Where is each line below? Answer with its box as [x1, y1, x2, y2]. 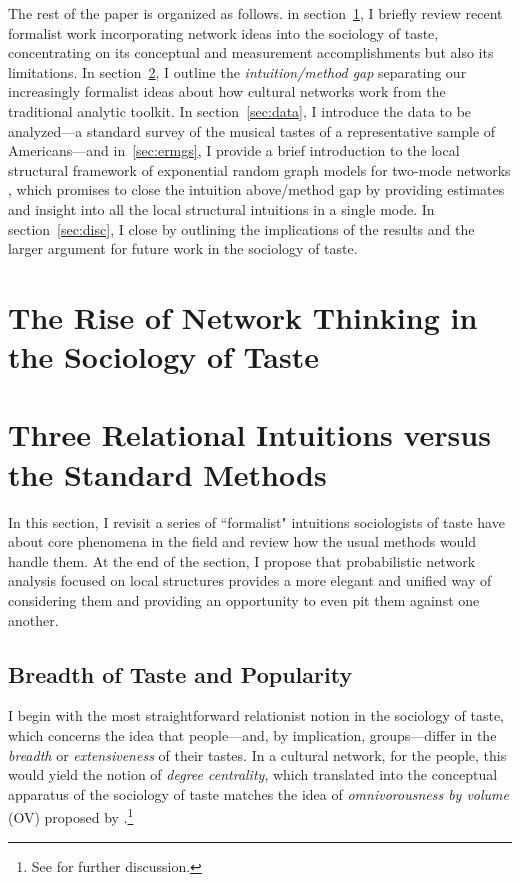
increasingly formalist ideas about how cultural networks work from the [8, 81, 446, 102]
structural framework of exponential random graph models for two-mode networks [8, 159, 511, 180]
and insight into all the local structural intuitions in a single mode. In [8, 198, 435, 219]
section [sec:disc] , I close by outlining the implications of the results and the [8, 218, 475, 239]
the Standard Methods [8, 453, 327, 494]
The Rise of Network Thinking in [8, 296, 478, 337]
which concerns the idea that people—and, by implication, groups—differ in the [8, 724, 497, 745]
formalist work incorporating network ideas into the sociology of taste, [8, 22, 439, 43]
